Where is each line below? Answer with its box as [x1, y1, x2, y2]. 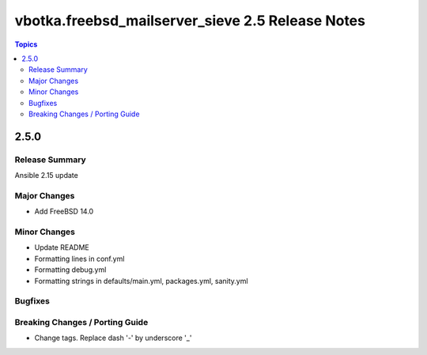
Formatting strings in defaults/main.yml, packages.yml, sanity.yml [34, 276, 248, 285]
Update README [34, 243, 90, 252]
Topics [14, 40, 38, 49]
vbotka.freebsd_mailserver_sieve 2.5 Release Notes [14, 12, 365, 29]
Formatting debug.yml [34, 265, 107, 274]
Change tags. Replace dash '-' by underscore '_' [34, 333, 192, 343]
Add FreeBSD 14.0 [34, 206, 94, 217]
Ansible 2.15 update [14, 171, 78, 180]
